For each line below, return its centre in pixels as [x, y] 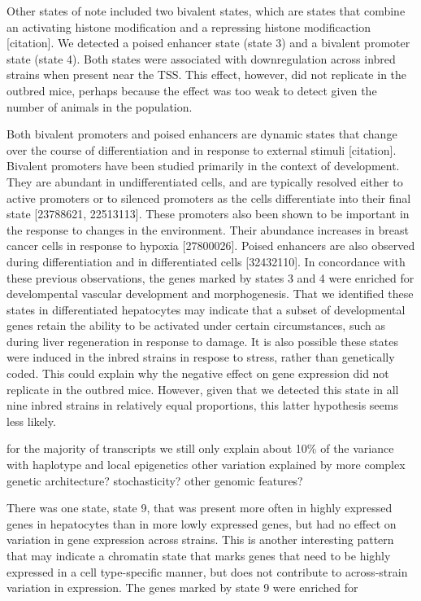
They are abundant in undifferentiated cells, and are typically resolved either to [205, 181]
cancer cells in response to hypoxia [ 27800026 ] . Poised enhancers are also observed [211, 246]
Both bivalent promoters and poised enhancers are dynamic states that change [202, 134]
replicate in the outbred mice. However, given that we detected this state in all [203, 389]
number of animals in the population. [100, 106]
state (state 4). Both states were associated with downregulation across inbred [201, 58]
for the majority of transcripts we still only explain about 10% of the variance [200, 448]
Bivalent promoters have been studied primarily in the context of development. [203, 166]
